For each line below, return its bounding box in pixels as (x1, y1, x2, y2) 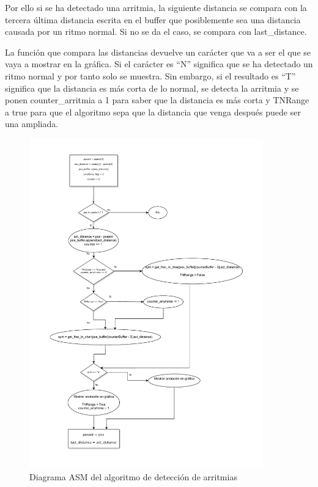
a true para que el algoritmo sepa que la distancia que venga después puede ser (5, 105, 301, 118)
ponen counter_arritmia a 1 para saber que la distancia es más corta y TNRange (5, 93, 309, 106)
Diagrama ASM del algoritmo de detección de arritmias (29, 471, 237, 483)
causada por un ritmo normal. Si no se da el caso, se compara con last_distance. (5, 25, 307, 38)
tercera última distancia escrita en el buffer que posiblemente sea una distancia (5, 13, 301, 26)
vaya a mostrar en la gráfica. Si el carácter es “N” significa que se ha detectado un (5, 57, 313, 70)
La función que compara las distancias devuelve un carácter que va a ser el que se (5, 45, 311, 58)
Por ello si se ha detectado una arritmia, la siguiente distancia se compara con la (5, 1, 307, 13)
